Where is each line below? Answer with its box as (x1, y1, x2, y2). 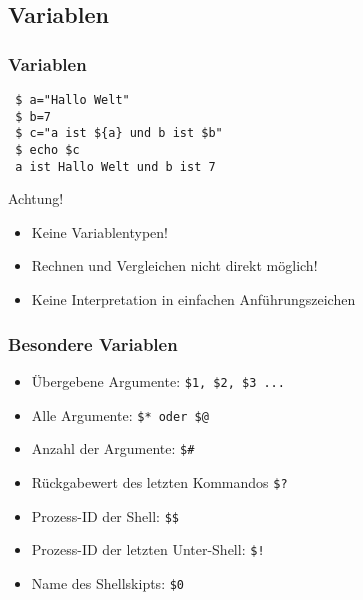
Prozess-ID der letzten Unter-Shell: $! (31, 539, 265, 560)
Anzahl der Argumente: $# (31, 438, 195, 459)
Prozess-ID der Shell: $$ (31, 505, 179, 526)
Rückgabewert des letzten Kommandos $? (31, 471, 288, 492)
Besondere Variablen (8, 331, 178, 356)
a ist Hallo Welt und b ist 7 (15, 159, 216, 174)
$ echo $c (15, 142, 80, 157)
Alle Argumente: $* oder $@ (31, 404, 209, 425)
